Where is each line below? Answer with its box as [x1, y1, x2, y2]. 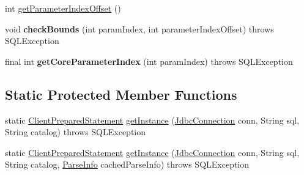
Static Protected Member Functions [5, 84, 237, 103]
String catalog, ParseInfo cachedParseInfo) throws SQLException [5, 158, 250, 171]
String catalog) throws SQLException [5, 125, 146, 138]
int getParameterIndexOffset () [5, 2, 121, 14]
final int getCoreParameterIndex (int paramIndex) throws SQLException [5, 54, 293, 67]
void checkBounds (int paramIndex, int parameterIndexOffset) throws [5, 22, 274, 35]
